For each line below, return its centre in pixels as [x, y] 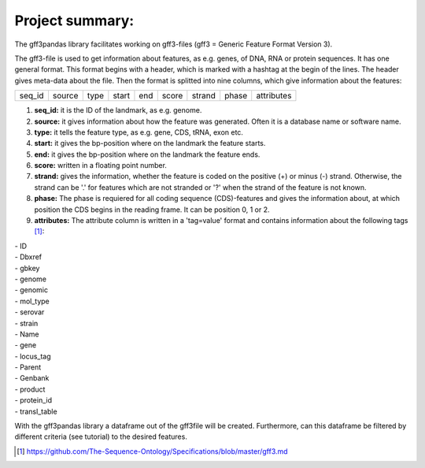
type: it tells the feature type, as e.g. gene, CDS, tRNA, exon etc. [139, 132]
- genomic [31, 290]
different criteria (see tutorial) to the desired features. [101, 436]
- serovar [30, 312]
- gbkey [27, 268]
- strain [26, 323]
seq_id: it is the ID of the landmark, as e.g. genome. [118, 110]
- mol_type [32, 301]
